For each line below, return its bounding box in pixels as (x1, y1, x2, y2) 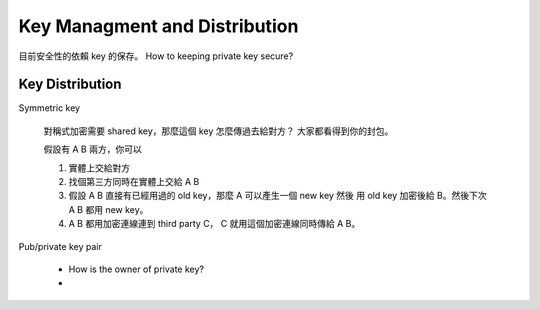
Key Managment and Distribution (18, 15, 299, 37)
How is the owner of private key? (68, 263, 205, 275)
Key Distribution (18, 76, 122, 93)
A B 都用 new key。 (68, 203, 149, 215)
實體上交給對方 (68, 161, 130, 174)
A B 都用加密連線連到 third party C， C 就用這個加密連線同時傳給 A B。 (68, 218, 361, 230)
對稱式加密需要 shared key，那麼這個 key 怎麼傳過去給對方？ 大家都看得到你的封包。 (43, 125, 394, 137)
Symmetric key (18, 102, 80, 114)
